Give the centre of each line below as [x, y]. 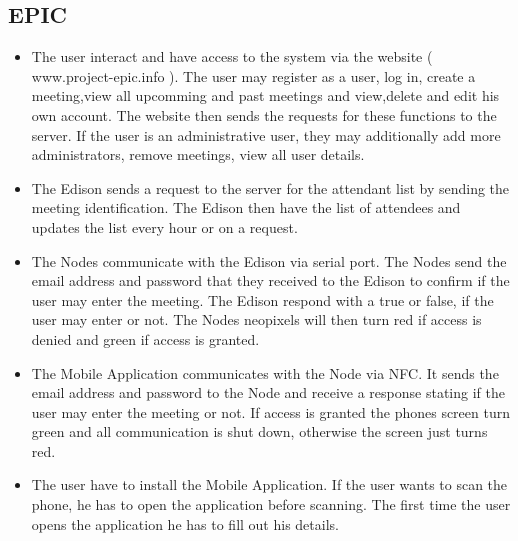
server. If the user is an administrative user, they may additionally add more [266, 134]
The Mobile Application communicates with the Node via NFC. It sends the [265, 372]
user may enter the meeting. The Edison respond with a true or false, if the [262, 299]
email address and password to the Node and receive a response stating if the [268, 392]
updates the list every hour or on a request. [164, 226]
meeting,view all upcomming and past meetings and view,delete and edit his [265, 95]
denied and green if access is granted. [145, 338]
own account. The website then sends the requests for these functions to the [264, 114]
